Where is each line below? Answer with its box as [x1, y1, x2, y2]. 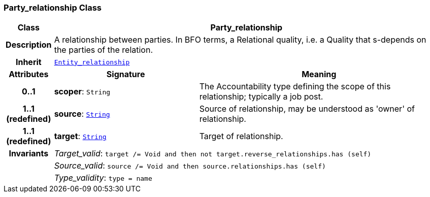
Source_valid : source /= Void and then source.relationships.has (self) [54, 160, 326, 171]
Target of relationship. [199, 131, 283, 142]
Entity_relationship [54, 58, 130, 66]
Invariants [9, 148, 49, 159]
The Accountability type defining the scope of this [199, 81, 391, 92]
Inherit [15, 57, 42, 68]
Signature [106, 69, 145, 80]
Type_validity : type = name [54, 173, 152, 183]
